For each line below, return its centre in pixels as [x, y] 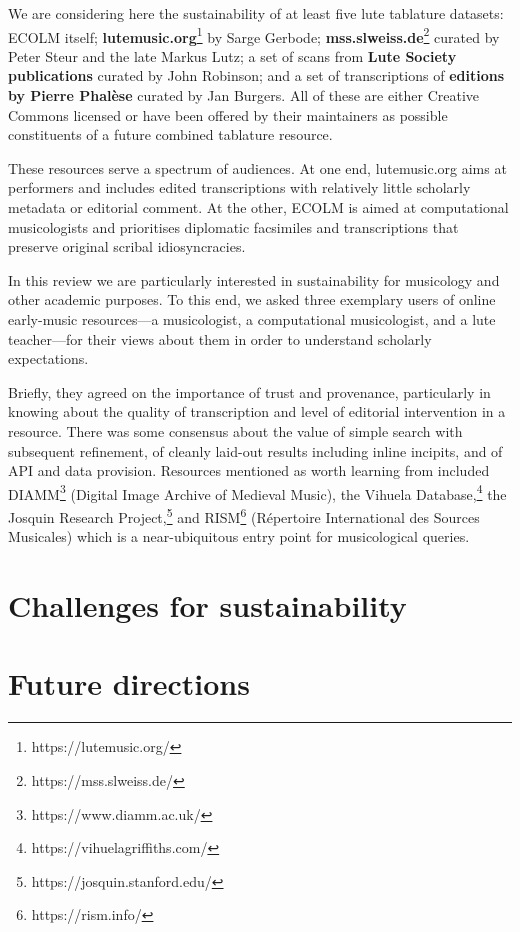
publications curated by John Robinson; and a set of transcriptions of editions [256, 75]
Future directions [129, 683]
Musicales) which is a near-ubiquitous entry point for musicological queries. [239, 536]
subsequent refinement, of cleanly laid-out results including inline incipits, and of [255, 450]
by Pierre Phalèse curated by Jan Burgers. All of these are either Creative [244, 95]
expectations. [48, 358]
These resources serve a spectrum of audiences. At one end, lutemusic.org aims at [257, 167]
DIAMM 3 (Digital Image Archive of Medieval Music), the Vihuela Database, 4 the [257, 492]
